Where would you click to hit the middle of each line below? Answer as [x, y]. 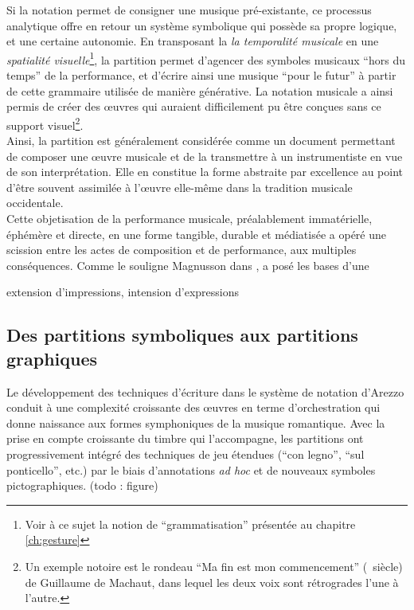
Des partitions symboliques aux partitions [182, 335]
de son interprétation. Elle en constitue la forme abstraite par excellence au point [205, 172]
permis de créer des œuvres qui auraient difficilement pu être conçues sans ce [194, 106]
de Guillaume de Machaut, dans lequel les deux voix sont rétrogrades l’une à [212, 582]
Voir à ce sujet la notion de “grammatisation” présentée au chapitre [190, 524]
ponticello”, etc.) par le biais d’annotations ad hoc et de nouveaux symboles [191, 469]
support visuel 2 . [45, 123]
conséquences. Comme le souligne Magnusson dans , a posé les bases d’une [188, 265]
